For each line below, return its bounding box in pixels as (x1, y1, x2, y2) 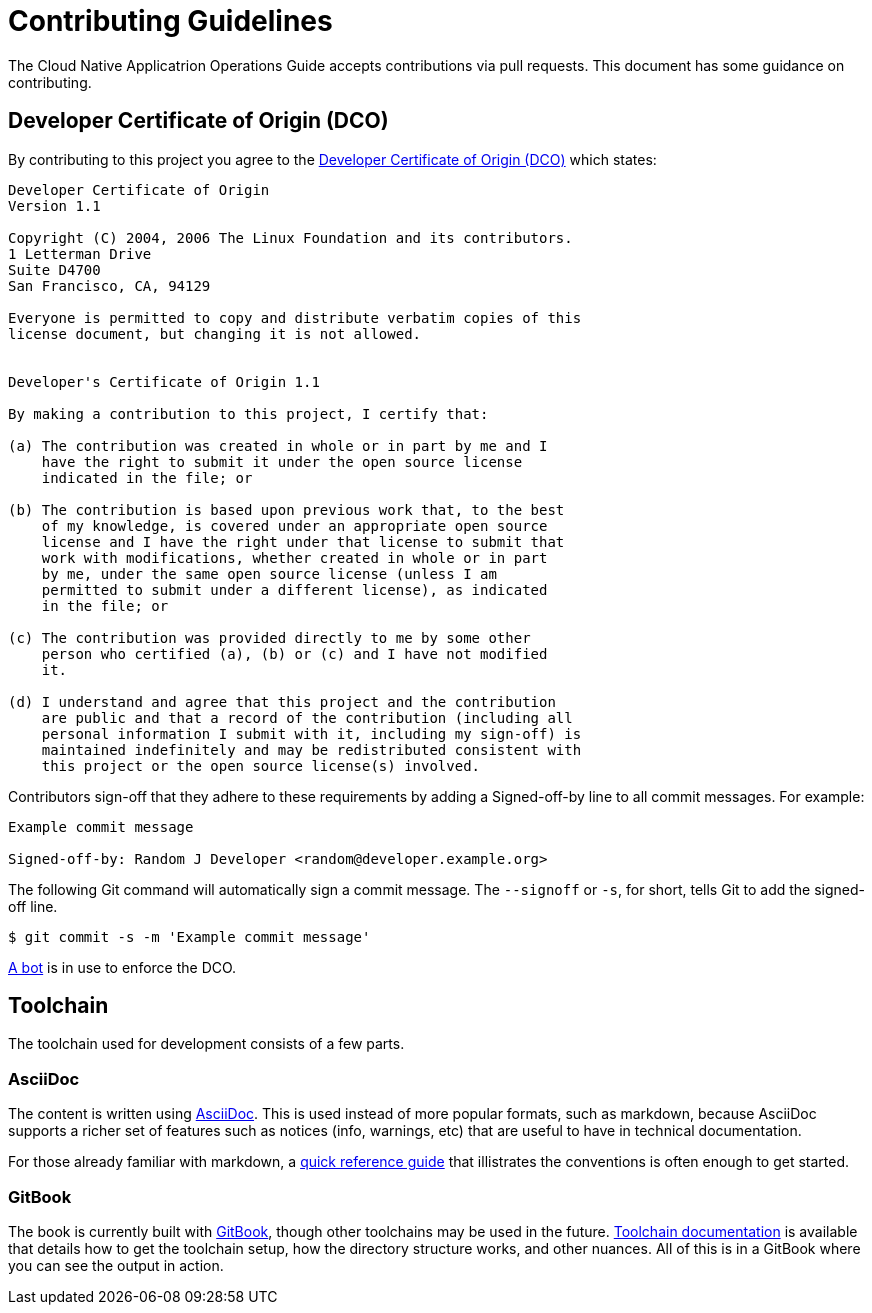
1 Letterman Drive (8, 245, 152, 262)
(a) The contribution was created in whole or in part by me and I (8, 437, 548, 454)
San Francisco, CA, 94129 (8, 277, 211, 294)
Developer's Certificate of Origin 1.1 (8, 373, 320, 390)
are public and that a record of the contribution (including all (41, 709, 573, 726)
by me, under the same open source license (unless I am (41, 565, 497, 582)
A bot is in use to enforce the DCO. (8, 958, 237, 976)
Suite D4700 (8, 261, 101, 278)
